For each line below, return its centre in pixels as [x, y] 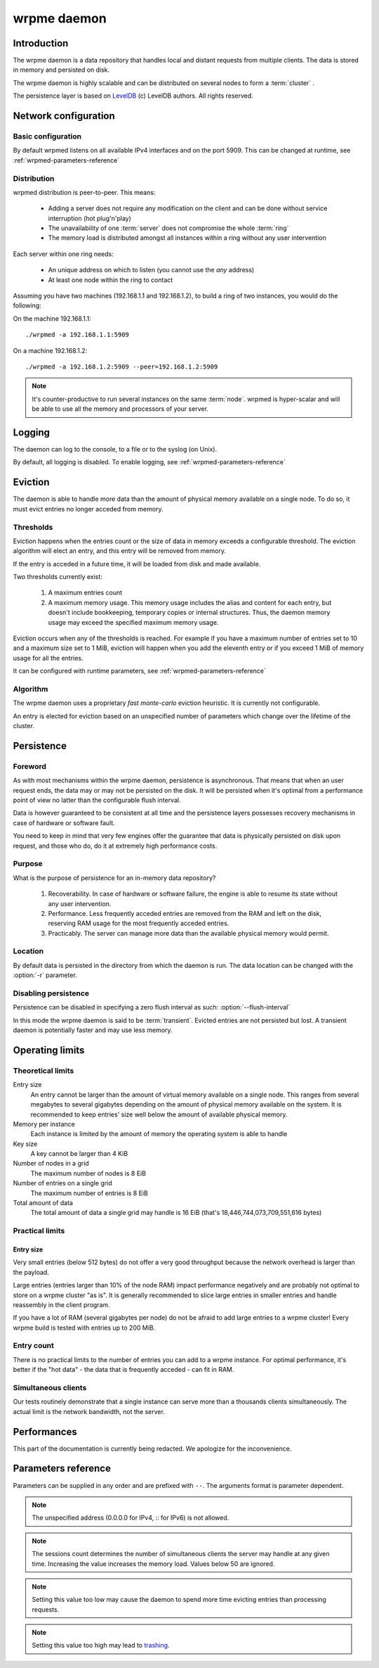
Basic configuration [47, 136]
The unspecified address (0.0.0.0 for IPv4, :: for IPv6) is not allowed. [131, 1518]
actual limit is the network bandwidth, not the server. [89, 1411]
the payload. [31, 1272]
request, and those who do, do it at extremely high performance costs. [115, 846]
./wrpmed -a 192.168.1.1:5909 [78, 335]
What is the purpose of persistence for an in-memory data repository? [114, 878]
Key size [25, 1144]
